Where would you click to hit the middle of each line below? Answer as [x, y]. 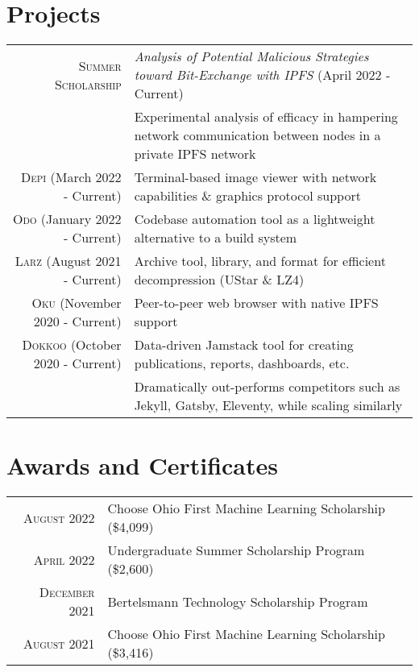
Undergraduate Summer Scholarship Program [236, 550]
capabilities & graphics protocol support [247, 196]
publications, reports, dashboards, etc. [242, 363]
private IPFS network [195, 154]
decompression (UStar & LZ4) [219, 280]
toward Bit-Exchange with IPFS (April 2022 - [262, 75]
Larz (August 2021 [68, 261]
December [67, 592]
